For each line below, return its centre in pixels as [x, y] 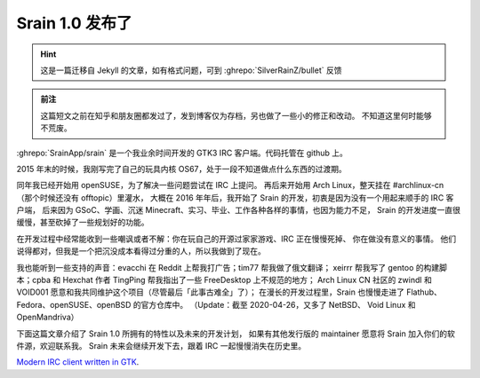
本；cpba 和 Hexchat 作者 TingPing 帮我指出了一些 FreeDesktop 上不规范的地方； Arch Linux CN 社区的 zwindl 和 [224, 280]
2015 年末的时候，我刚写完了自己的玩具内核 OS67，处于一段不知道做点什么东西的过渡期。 [181, 169]
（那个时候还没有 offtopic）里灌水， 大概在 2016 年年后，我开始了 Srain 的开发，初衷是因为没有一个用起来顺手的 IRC [230, 197]
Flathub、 [424, 292]
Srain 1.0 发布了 [74, 23]
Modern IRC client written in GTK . [78, 362]
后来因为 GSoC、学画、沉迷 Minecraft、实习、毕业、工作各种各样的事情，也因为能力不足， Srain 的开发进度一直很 [251, 210]
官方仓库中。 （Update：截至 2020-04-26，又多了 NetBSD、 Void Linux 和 [278, 304]
